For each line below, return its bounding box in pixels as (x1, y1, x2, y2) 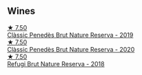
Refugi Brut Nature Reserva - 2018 (7, 59, 105, 67)
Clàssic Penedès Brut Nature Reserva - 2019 (7, 31, 134, 39)
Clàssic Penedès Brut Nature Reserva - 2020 (7, 45, 135, 53)
